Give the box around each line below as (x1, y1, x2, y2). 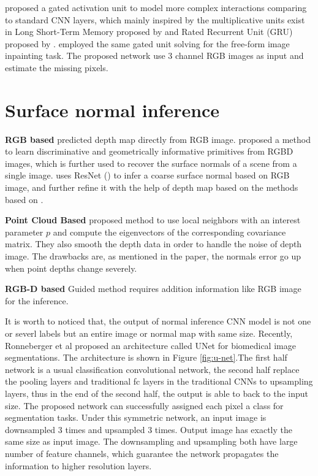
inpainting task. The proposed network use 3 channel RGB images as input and (5, 49, 304, 62)
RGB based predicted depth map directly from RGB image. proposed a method (5, 132, 311, 145)
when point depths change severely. (5, 261, 137, 274)
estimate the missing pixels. (5, 61, 108, 74)
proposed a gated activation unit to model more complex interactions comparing (5, 1, 307, 13)
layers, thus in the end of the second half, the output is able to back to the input (5, 386, 309, 399)
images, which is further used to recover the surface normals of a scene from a (5, 156, 297, 169)
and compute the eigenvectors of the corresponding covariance (53, 225, 286, 238)
